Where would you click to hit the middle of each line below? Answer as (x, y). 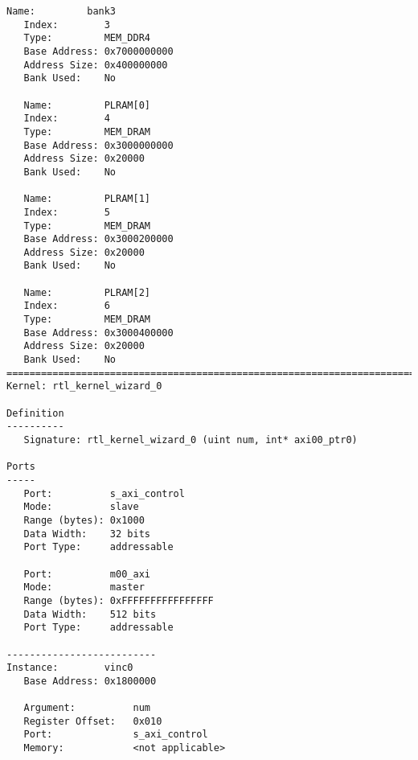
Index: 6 (67, 306)
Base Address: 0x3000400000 (98, 333)
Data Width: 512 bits (90, 614)
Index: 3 (67, 25)
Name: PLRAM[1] (87, 199)
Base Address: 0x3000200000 (98, 239)
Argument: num (87, 708)
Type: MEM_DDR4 (87, 38)
